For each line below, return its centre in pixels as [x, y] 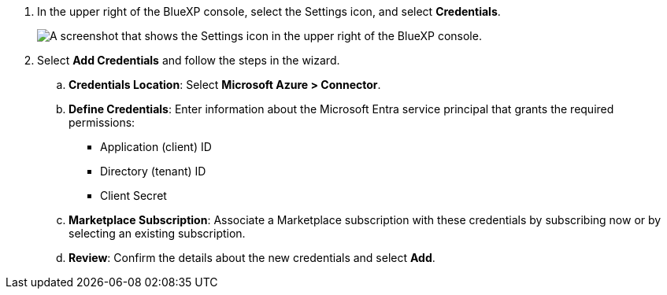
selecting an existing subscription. [157, 233]
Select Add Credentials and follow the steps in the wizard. [189, 60]
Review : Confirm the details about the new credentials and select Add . [252, 258]
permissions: [102, 122]
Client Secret [133, 195]
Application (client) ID [156, 147]
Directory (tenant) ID [153, 171]
